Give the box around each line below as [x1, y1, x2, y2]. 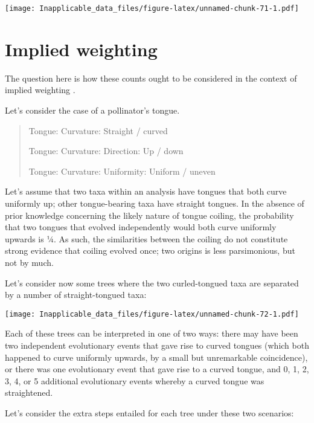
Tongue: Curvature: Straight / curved [28, 124, 168, 137]
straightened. [5, 386, 53, 399]
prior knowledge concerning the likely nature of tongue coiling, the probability [5, 208, 294, 221]
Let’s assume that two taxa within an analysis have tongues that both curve [5, 185, 287, 198]
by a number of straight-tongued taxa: [5, 288, 147, 301]
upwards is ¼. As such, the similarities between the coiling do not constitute [5, 232, 288, 245]
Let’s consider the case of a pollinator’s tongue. [5, 103, 180, 116]
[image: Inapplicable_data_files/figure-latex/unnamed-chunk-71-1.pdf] [5, 4, 299, 13]
